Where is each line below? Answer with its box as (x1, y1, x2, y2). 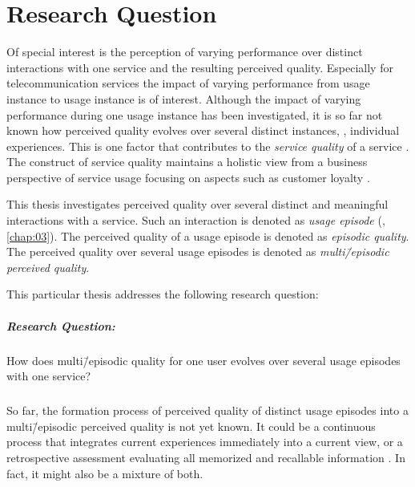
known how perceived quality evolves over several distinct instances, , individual (6, 122, 400, 139)
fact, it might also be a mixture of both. (6, 465, 203, 481)
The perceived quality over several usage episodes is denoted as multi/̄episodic (6, 243, 389, 260)
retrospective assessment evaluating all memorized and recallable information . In (6, 448, 405, 465)
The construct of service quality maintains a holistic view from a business (6, 153, 368, 170)
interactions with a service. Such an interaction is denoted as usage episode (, (6, 212, 385, 229)
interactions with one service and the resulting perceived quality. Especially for (6, 59, 393, 75)
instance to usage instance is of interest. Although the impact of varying (6, 90, 361, 107)
